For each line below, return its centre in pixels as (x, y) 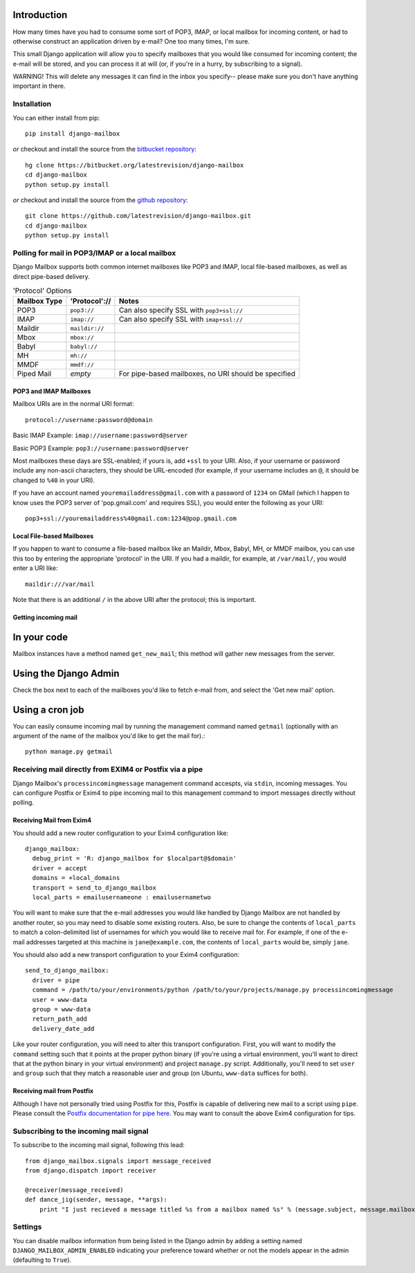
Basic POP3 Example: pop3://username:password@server (101, 448)
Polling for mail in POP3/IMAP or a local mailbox (94, 253)
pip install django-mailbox (73, 134)
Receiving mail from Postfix (53, 1091)
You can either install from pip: (56, 118)
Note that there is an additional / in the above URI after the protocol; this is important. (135, 599)
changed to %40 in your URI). (54, 480)
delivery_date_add (63, 1028)
